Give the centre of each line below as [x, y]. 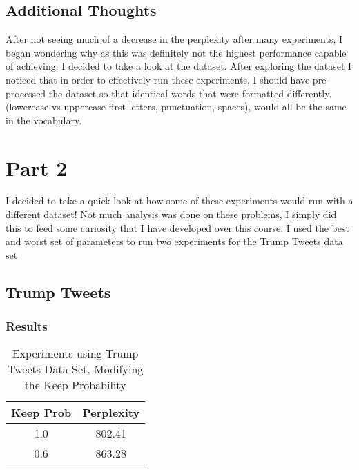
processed [26, 93]
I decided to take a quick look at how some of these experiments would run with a [179, 200]
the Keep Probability [75, 385]
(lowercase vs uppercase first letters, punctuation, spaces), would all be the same [176, 107]
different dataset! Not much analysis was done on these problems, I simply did [171, 214]
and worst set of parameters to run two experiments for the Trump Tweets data [174, 241]
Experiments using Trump [75, 353]
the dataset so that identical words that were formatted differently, [190, 93]
